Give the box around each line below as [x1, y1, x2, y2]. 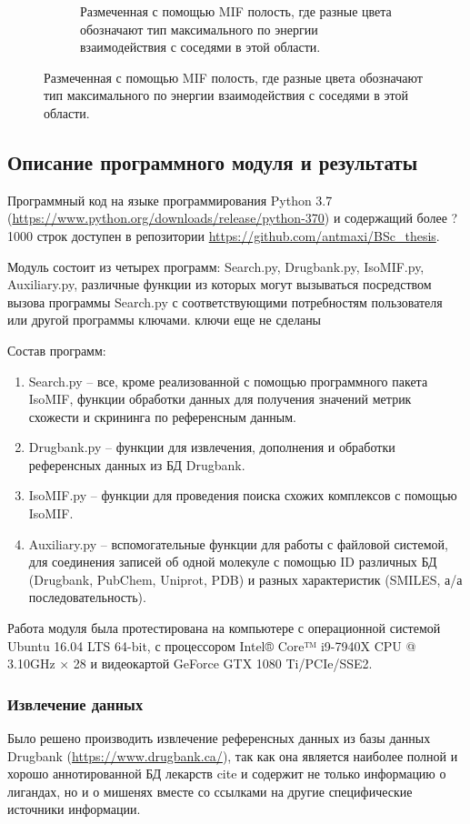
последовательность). [28, 588, 146, 607]
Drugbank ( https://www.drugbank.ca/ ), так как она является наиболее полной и [7, 746, 458, 765]
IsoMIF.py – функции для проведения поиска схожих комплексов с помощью [28, 486, 457, 505]
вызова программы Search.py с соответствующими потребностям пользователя [7, 292, 443, 311]
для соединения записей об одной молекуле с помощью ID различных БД [28, 552, 437, 571]
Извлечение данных [7, 692, 144, 715]
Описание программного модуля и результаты [7, 147, 418, 176]
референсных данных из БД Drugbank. [28, 455, 245, 474]
